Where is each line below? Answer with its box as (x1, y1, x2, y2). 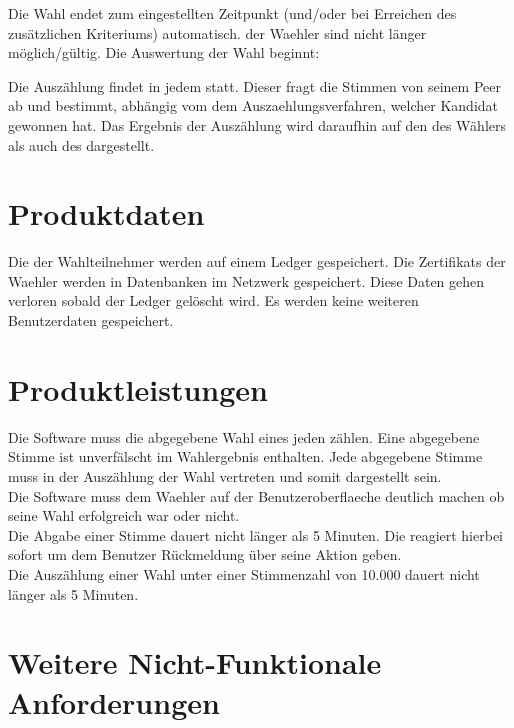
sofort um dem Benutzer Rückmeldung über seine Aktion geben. (8, 544, 402, 565)
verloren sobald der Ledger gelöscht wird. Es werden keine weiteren (8, 290, 419, 311)
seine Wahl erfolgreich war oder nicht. (8, 505, 240, 526)
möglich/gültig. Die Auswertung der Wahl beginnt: (8, 42, 320, 63)
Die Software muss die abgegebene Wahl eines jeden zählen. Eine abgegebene (8, 426, 480, 447)
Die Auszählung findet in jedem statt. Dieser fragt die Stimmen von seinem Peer (8, 75, 501, 96)
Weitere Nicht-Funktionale (8, 642, 382, 683)
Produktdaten (8, 193, 205, 234)
